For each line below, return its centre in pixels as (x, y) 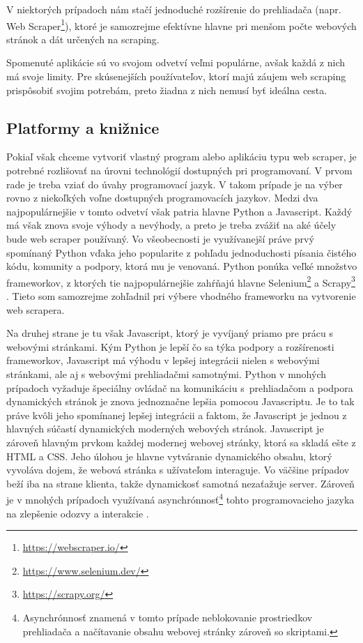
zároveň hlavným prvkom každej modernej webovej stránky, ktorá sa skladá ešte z (181, 442)
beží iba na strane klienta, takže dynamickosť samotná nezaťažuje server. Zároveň (180, 483)
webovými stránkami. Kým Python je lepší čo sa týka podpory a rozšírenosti (170, 346)
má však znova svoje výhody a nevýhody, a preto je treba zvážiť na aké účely (171, 225)
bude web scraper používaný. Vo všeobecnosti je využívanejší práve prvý (160, 238)
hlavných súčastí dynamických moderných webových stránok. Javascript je (165, 429)
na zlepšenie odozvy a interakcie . (78, 513)
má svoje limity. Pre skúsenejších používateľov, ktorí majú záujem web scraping (176, 76)
